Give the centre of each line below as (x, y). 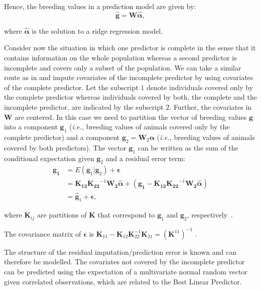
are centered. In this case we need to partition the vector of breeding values (131, 117)
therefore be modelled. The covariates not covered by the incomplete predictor (124, 262)
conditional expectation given (49, 158)
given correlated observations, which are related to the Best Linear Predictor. (123, 281)
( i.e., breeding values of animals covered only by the (150, 127)
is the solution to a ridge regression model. (97, 30)
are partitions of (62, 215)
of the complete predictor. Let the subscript (71, 87)
